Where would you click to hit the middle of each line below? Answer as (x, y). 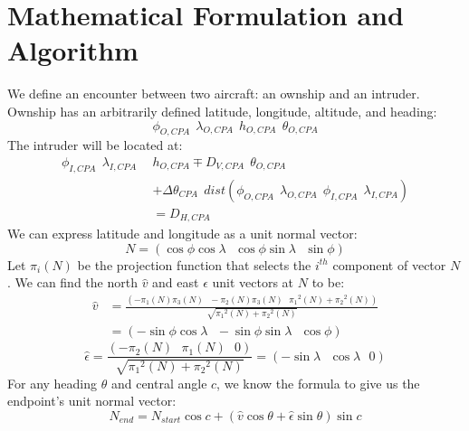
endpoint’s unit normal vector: (92, 401)
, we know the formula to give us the (318, 383)
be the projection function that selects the (194, 264)
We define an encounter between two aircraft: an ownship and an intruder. (214, 94)
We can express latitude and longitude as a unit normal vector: (182, 234)
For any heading (53, 383)
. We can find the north (72, 282)
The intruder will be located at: (95, 145)
